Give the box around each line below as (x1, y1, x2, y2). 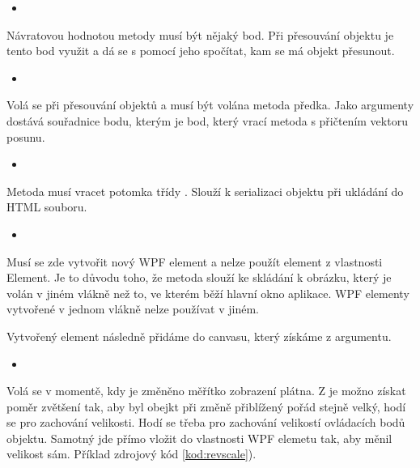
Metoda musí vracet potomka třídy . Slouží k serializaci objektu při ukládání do (6, 182, 404, 199)
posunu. (6, 128, 45, 145)
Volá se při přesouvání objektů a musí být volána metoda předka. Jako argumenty (6, 96, 414, 113)
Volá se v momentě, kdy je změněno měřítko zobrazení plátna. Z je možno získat (6, 382, 406, 399)
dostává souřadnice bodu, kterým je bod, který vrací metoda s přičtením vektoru (6, 112, 408, 129)
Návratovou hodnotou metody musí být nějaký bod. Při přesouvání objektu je (6, 26, 394, 43)
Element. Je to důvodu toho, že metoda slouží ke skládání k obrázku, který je (6, 269, 392, 286)
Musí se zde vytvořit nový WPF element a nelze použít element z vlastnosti (6, 253, 383, 270)
